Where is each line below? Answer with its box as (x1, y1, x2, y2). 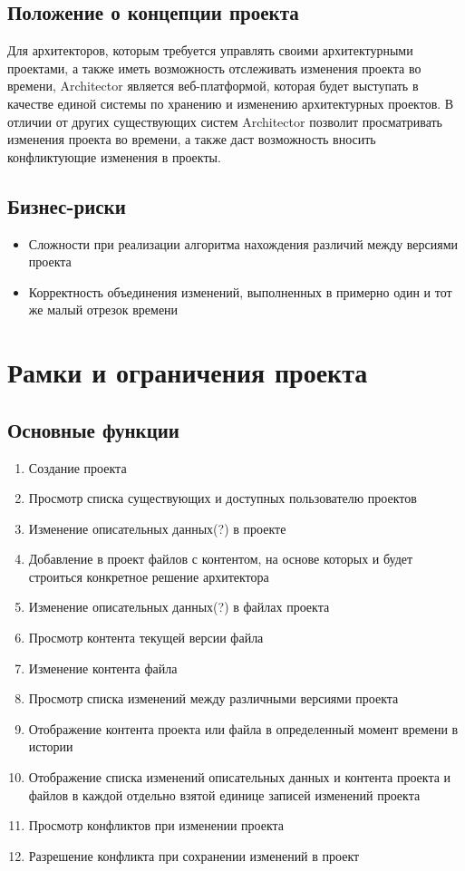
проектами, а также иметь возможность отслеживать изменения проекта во (7, 58, 421, 77)
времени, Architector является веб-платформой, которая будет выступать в (7, 76, 419, 95)
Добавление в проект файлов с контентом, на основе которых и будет (28, 549, 413, 568)
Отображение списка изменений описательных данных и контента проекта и (28, 768, 451, 787)
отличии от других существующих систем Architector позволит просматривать (7, 111, 442, 131)
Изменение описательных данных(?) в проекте (28, 518, 286, 537)
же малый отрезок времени (28, 300, 179, 319)
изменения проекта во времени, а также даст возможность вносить (7, 130, 376, 149)
